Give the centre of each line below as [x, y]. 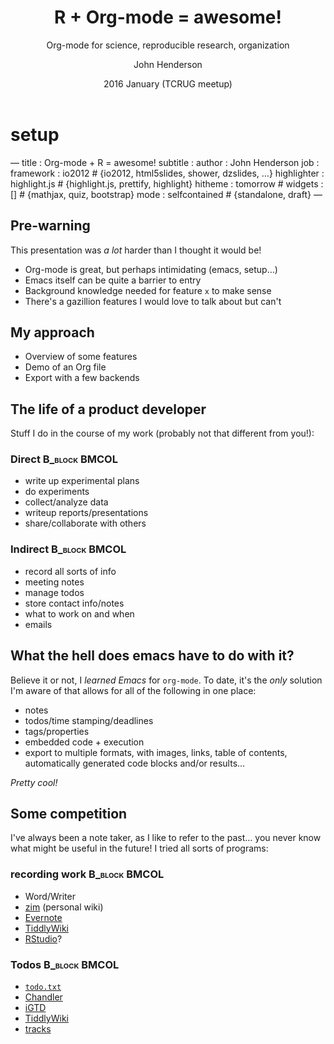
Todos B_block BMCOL [65, 964]
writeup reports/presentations [86, 513]
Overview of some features [81, 357]
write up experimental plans [82, 481]
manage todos [54, 592]
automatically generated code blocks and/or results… [135, 763]
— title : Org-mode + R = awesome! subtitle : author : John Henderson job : [165, 162]
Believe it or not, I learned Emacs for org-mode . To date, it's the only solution [166, 680]
